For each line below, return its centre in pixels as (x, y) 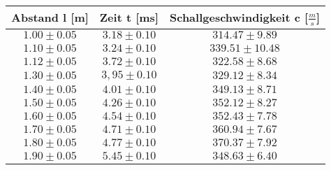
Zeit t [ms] (129, 17)
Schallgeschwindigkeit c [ (239, 17)
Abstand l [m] (50, 17)
